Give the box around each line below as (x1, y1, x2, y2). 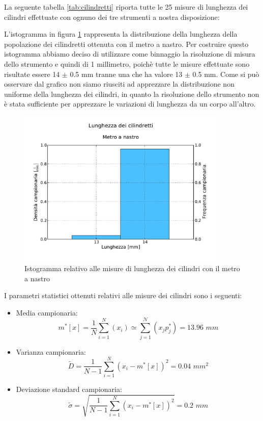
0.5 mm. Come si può (192, 68, 259, 79)
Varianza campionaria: (16, 346, 86, 357)
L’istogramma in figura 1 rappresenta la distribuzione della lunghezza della (4, 29, 238, 39)
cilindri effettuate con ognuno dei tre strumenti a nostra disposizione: (4, 11, 220, 22)
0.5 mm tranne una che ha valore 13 (70, 68, 183, 79)
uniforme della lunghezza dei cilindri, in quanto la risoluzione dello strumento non (4, 88, 259, 99)
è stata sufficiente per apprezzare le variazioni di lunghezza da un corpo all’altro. (4, 98, 256, 109)
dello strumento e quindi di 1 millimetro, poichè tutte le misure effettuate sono (4, 58, 250, 69)
